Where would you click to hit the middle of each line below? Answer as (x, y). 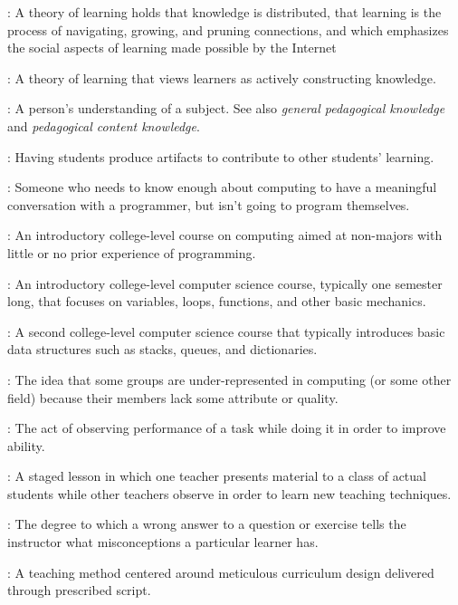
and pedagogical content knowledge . (104, 125)
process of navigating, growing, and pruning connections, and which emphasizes (228, 29)
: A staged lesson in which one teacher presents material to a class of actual (217, 476)
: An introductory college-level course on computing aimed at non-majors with (225, 235)
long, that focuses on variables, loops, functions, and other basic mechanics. (217, 301)
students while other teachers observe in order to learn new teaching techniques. (229, 493)
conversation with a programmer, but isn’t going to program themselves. (209, 204)
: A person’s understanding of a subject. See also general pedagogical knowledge (226, 108)
